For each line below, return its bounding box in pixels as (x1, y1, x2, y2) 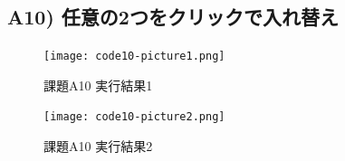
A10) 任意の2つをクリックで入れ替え (7, 3, 339, 31)
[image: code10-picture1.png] (43, 50, 225, 63)
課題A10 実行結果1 (43, 75, 153, 94)
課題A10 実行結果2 (43, 137, 153, 156)
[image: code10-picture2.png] (43, 110, 225, 124)
